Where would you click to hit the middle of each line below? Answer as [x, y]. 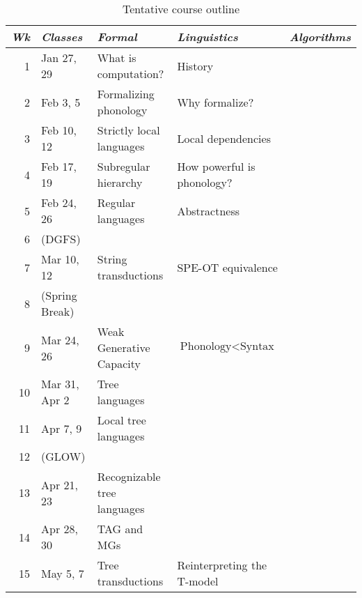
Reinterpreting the [222, 565]
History [195, 66]
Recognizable [129, 476]
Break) [58, 311]
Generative [124, 347]
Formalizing [126, 94]
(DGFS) [61, 239]
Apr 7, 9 [62, 428]
